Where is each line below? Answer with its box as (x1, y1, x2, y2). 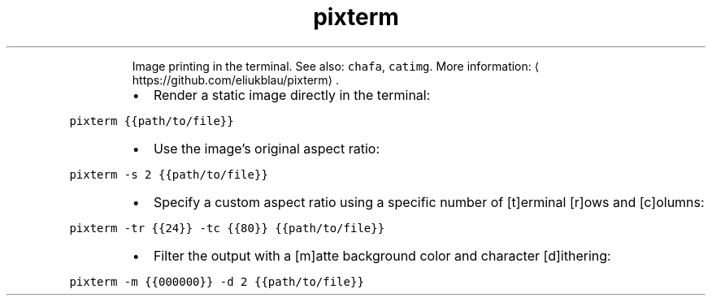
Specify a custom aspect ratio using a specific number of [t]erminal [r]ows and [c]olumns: (153, 193, 705, 210)
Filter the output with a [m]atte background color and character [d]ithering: (153, 247, 611, 264)
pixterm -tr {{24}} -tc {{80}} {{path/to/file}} (69, 221, 385, 235)
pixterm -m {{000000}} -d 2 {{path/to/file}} (69, 274, 364, 288)
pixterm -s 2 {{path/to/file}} (69, 167, 268, 181)
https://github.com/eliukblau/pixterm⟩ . (132, 72, 339, 87)
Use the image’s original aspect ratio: (153, 140, 380, 157)
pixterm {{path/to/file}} (69, 114, 234, 127)
